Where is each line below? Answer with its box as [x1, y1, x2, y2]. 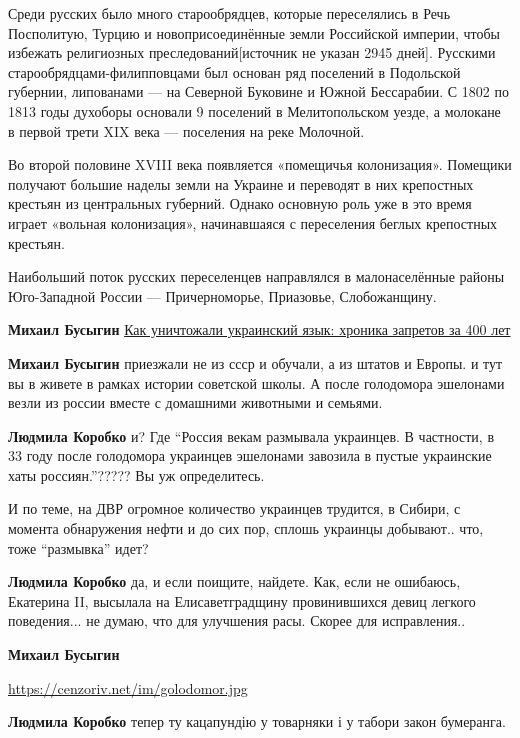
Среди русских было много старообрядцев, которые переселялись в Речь [8, 3, 451, 23]
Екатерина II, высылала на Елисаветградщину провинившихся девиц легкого [8, 590, 476, 611]
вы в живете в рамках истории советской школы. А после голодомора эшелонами [8, 372, 505, 393]
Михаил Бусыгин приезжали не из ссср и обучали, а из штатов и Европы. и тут [8, 352, 503, 373]
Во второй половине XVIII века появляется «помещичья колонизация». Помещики [8, 154, 512, 175]
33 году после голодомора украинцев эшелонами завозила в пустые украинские [8, 445, 492, 466]
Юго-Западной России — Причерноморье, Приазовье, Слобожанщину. [8, 285, 437, 306]
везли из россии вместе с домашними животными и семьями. [8, 392, 383, 413]
